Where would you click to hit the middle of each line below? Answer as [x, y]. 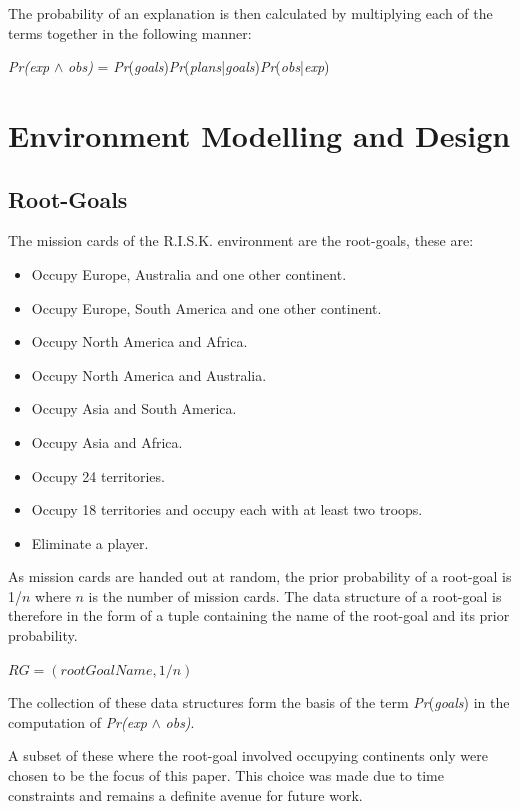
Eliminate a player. [90, 542]
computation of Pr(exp [77, 721]
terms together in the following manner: [130, 32]
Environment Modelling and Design [259, 134]
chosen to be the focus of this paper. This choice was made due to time [226, 775]
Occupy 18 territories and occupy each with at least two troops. [227, 509]
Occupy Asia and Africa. [107, 441]
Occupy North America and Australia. [149, 374]
